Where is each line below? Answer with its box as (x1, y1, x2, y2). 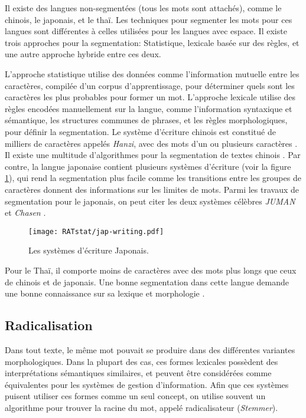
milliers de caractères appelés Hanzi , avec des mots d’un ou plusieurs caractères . (5, 137, 298, 149)
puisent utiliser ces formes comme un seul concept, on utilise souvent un (5, 390, 266, 402)
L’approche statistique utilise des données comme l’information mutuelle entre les (5, 67, 300, 80)
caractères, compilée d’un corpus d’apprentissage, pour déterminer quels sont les (5, 79, 295, 91)
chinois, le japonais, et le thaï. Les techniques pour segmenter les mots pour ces (5, 13, 292, 25)
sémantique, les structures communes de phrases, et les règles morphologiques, (5, 114, 288, 126)
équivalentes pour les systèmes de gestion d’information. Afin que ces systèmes (5, 378, 289, 390)
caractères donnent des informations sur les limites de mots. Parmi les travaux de (5, 183, 299, 195)
